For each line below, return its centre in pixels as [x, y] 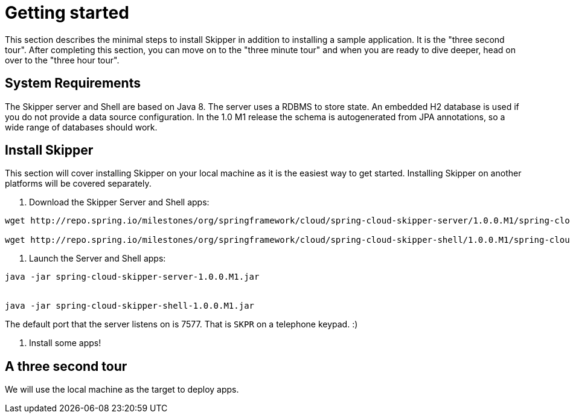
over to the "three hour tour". [62, 60]
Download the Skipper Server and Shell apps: [119, 202]
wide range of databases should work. [81, 127]
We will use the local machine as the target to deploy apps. [122, 390]
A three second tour [66, 366]
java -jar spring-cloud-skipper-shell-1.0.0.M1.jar [130, 306]
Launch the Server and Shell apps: [98, 259]
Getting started [67, 13]
